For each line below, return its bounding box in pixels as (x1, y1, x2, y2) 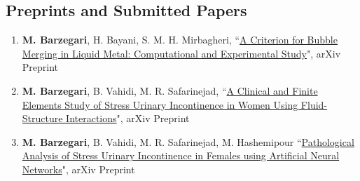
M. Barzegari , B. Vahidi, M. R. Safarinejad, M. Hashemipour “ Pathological (22, 134, 354, 149)
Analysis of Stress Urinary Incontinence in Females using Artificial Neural (22, 148, 340, 163)
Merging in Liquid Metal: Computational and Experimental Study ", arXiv (22, 46, 341, 60)
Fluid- (300, 97, 328, 112)
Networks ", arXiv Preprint (22, 161, 135, 176)
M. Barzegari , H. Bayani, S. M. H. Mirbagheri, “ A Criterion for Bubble (22, 32, 338, 47)
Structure (22, 111, 63, 126)
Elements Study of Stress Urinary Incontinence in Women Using (22, 97, 298, 112)
